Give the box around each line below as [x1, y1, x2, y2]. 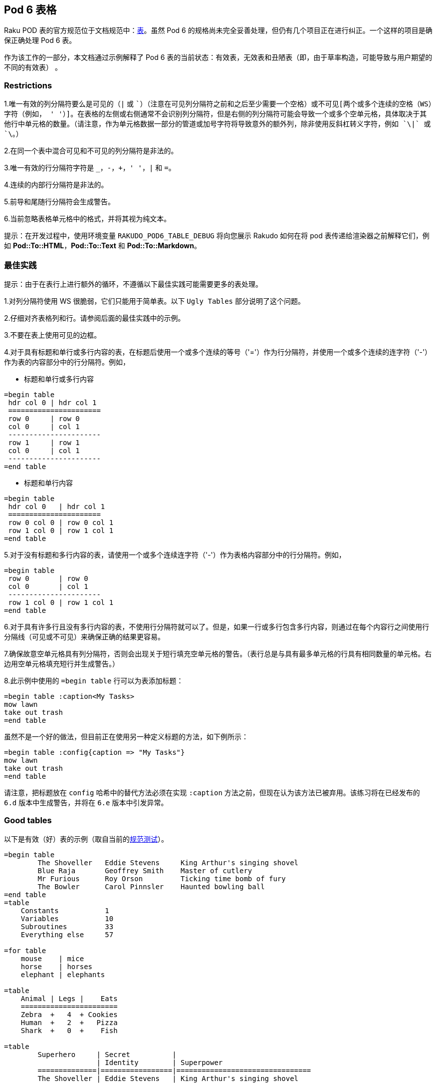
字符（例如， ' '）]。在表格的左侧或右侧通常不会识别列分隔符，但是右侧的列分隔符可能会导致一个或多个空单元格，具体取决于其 [4, 110, 427, 118]
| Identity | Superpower [96, 1058, 223, 1067]
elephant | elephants [20, 970, 105, 979]
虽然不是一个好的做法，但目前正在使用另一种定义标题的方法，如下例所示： [4, 732, 248, 741]
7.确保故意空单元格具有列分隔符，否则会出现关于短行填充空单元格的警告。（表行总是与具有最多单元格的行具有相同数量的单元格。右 [4, 649, 432, 658]
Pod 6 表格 [4, 3, 57, 16]
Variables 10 [20, 914, 114, 923]
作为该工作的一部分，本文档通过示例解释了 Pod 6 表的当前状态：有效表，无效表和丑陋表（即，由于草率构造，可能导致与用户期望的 [4, 53, 433, 62]
